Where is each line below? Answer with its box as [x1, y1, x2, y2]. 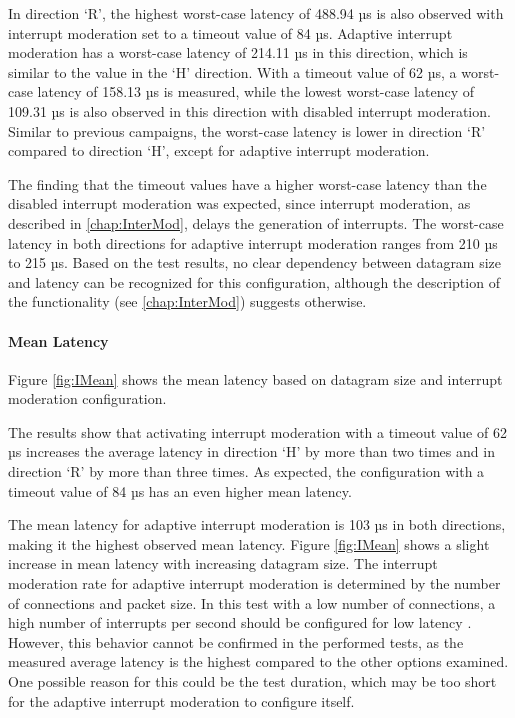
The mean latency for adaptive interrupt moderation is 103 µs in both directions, [8, 514, 506, 535]
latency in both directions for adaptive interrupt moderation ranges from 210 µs [8, 232, 498, 253]
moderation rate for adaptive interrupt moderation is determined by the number [8, 573, 501, 594]
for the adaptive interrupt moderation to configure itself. [8, 690, 355, 711]
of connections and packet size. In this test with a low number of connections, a [8, 592, 496, 613]
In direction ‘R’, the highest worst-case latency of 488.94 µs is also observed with [8, 3, 504, 23]
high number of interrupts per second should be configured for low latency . [8, 612, 472, 633]
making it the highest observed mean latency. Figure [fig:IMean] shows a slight [8, 533, 490, 554]
